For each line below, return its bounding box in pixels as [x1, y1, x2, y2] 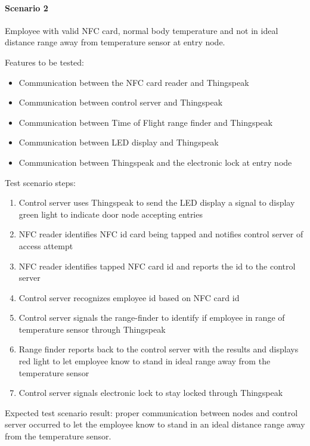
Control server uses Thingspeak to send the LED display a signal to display [18, 196, 295, 209]
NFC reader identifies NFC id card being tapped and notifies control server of [18, 228, 303, 240]
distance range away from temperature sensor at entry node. [5, 36, 225, 48]
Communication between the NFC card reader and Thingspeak [18, 76, 249, 88]
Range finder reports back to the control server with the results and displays [18, 343, 299, 355]
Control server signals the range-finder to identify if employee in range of [18, 311, 285, 324]
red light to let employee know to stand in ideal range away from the [18, 355, 271, 367]
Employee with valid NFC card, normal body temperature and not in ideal [5, 24, 278, 36]
